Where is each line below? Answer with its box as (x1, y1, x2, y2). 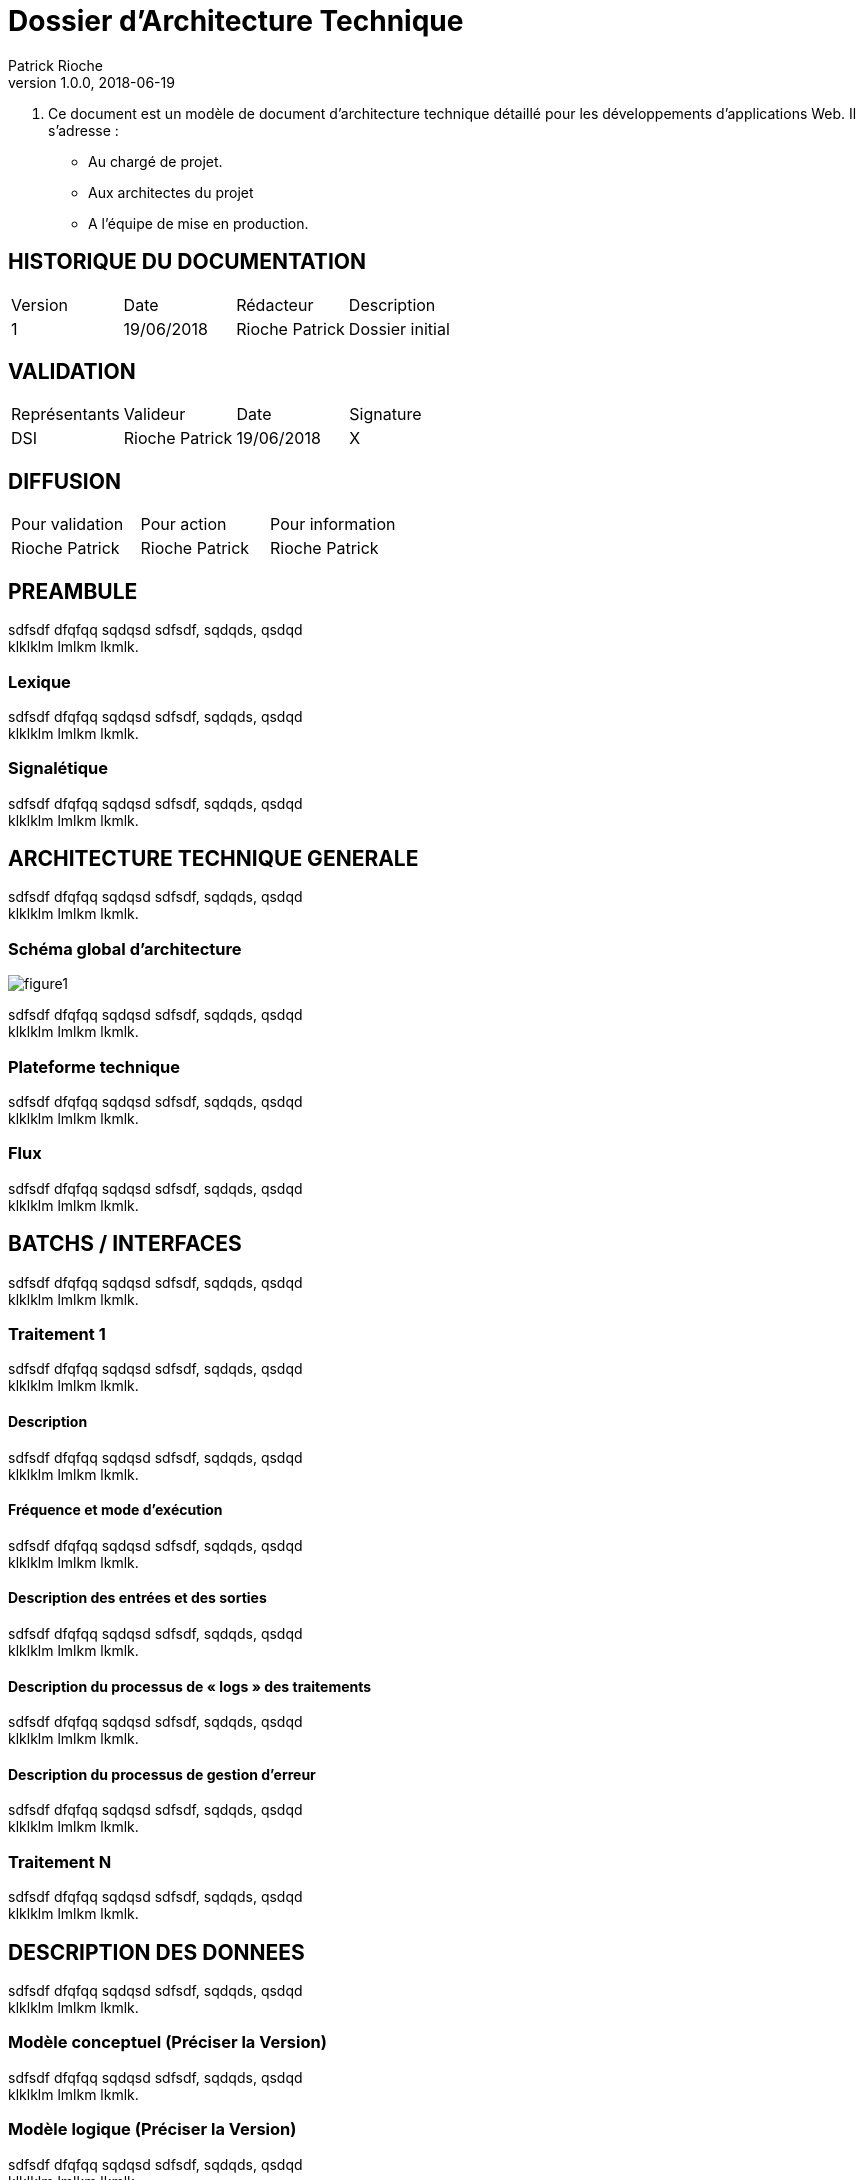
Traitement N (8, 1851, 112, 1872)
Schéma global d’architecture (8, 938, 242, 959)
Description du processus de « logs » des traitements (8, 1677, 372, 1695)
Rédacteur (236, 294, 314, 315)
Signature (349, 404, 422, 425)
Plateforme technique (8, 1056, 180, 1077)
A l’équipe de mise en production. (88, 214, 309, 232)
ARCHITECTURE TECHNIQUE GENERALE (8, 846, 419, 872)
